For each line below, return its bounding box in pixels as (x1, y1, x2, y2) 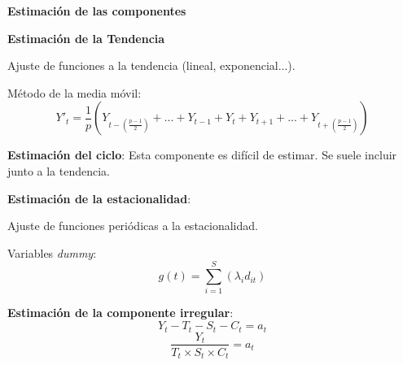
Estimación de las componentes (7, 2, 186, 19)
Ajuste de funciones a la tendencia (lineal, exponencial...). (7, 57, 296, 74)
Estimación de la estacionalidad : (7, 189, 191, 206)
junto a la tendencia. (7, 162, 111, 179)
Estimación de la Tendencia (7, 29, 165, 46)
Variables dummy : (7, 244, 97, 261)
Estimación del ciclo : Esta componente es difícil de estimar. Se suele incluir (7, 146, 397, 163)
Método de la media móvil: (7, 84, 142, 101)
